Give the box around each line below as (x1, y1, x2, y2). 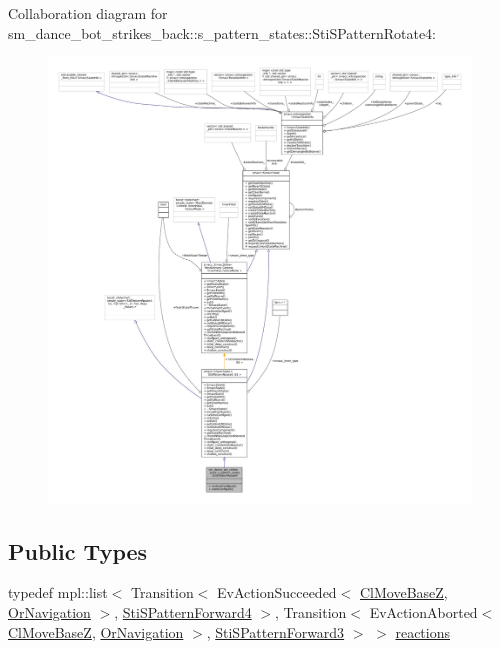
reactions (395, 621, 451, 642)
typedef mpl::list (8, 582, 108, 603)
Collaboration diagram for (8, 3, 168, 23)
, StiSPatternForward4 (114, 601, 252, 622)
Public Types (8, 535, 148, 566)
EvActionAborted (369, 601, 478, 622)
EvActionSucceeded (217, 582, 337, 603)
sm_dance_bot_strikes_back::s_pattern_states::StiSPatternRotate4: (8, 22, 436, 43)
